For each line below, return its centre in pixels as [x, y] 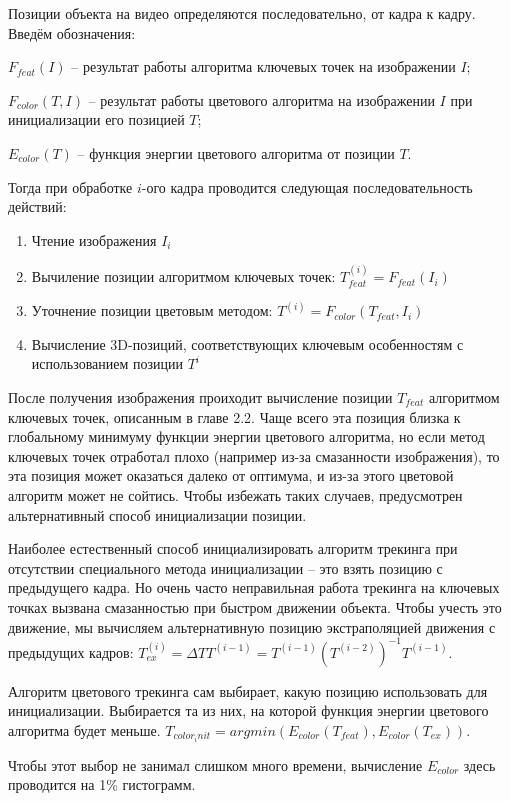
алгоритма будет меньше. [84, 729]
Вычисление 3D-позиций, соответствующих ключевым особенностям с [247, 343]
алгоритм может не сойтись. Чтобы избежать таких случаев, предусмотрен [235, 494]
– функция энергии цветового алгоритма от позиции [236, 152]
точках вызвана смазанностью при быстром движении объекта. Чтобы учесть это [255, 606]
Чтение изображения [94, 239]
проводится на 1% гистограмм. [102, 784]
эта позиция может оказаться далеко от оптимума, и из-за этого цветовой [231, 475]
